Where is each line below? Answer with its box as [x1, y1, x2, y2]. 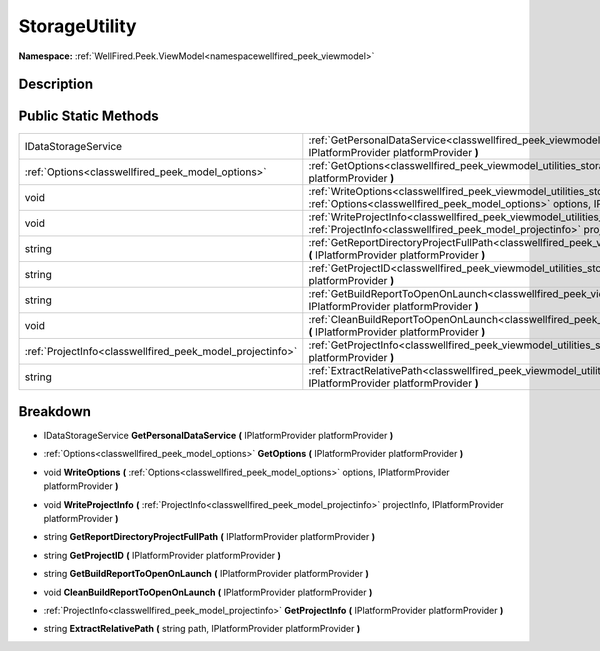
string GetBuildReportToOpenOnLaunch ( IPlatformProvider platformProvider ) [43, 568, 369, 580]
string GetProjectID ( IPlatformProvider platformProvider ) [43, 549, 282, 561]
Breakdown [18, 403, 92, 420]
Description [18, 76, 94, 93]
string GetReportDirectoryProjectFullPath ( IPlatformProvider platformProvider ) [43, 531, 375, 543]
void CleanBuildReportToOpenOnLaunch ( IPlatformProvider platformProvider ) [43, 586, 373, 598]
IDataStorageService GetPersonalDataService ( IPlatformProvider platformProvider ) [43, 429, 394, 441]
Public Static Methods [18, 108, 159, 125]
